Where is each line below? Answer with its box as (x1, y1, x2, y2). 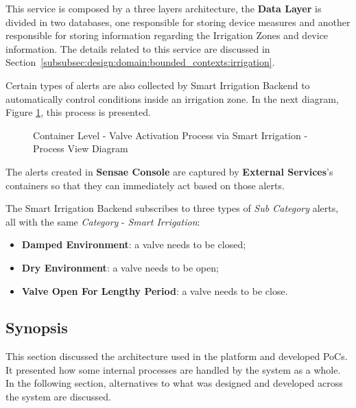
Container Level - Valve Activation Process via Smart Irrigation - (33, 128, 308, 142)
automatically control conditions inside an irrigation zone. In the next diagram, (5, 91, 339, 106)
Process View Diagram (33, 141, 128, 156)
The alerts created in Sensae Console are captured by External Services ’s (5, 164, 333, 178)
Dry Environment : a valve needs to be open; (21, 260, 219, 274)
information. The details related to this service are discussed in (5, 41, 270, 56)
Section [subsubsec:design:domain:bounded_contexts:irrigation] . (5, 55, 275, 69)
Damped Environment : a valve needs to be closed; (21, 237, 246, 252)
